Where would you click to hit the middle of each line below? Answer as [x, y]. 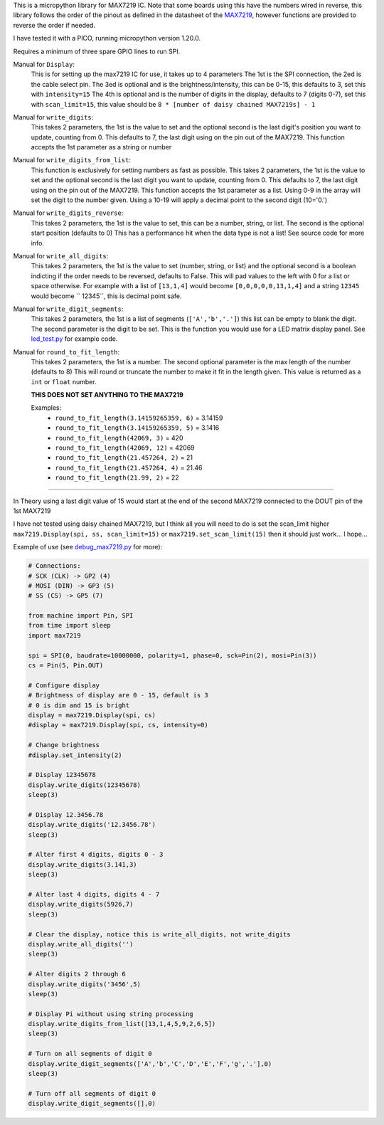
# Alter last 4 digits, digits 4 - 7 [94, 894]
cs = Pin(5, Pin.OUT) [66, 666]
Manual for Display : [44, 64]
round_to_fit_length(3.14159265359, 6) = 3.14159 [139, 418]
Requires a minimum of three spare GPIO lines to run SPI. [97, 51]
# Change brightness [64, 745]
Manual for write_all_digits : [61, 255]
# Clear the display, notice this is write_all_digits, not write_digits [159, 934]
